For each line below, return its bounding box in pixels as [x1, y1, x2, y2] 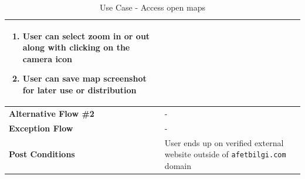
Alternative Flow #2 [9, 107, 94, 119]
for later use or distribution [22, 83, 137, 96]
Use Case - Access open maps [100, 1, 205, 13]
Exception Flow [9, 121, 73, 134]
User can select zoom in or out [22, 29, 150, 42]
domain [164, 159, 191, 171]
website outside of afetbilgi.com [164, 148, 286, 160]
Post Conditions [9, 148, 75, 160]
